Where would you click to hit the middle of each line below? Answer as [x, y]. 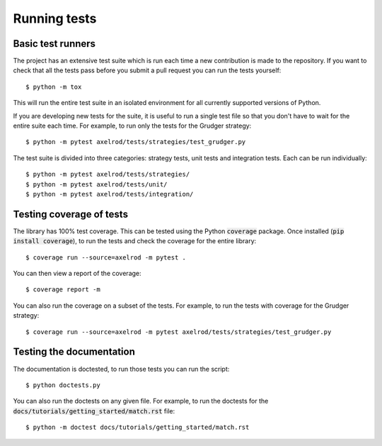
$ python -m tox [54, 87]
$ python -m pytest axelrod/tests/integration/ [110, 194]
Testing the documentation [74, 352]
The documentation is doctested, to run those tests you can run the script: [121, 369]
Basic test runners [54, 44]
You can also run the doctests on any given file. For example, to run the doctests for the [141, 401]
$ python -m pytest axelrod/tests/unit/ [97, 184]
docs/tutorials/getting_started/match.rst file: [94, 411]
